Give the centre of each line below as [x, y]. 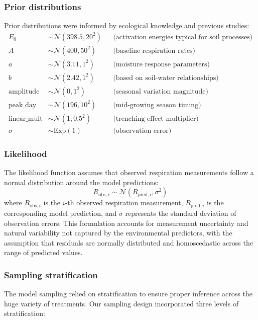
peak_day [22, 105]
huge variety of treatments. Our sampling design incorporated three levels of [121, 303]
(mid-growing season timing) [157, 105]
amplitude [24, 91]
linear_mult [25, 119]
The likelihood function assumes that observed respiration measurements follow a [129, 172]
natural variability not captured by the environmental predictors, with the [118, 233]
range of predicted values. [43, 252]
